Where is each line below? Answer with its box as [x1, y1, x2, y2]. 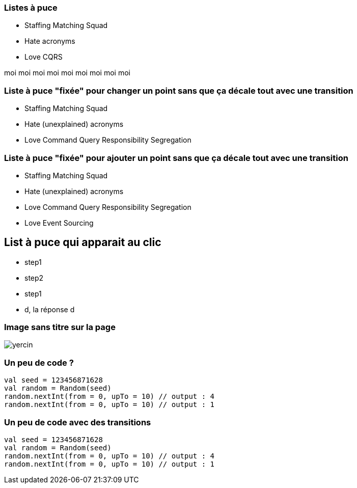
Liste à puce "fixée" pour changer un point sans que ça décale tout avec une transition [4, 85, 353, 96]
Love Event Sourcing [24, 218, 94, 227]
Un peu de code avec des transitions [4, 417, 151, 427]
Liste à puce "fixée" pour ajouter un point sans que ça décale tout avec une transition [4, 152, 348, 163]
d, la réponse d [24, 305, 75, 314]
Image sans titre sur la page [4, 322, 116, 333]
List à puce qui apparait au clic [4, 236, 161, 249]
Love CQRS [24, 52, 63, 62]
